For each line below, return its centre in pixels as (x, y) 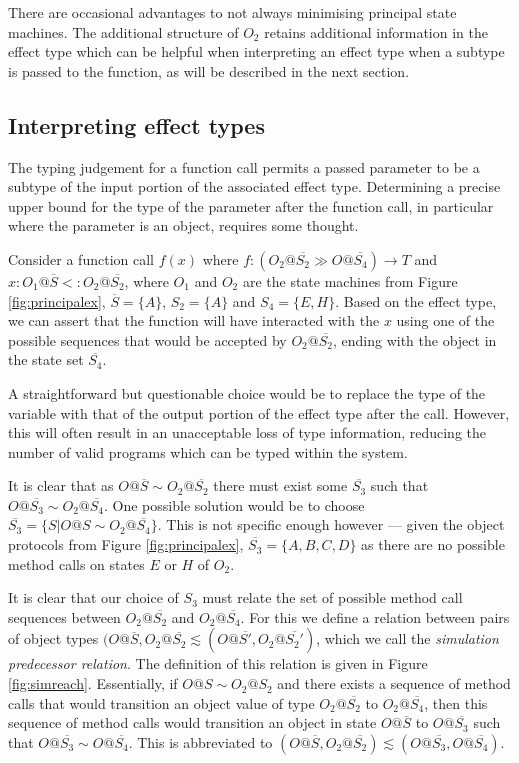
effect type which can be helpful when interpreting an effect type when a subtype (256, 51)
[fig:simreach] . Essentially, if (93, 683)
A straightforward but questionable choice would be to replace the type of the (247, 392)
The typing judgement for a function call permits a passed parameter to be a (244, 166)
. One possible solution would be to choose (234, 504)
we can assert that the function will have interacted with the (194, 320)
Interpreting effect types (136, 124)
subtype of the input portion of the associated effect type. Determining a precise (254, 186)
